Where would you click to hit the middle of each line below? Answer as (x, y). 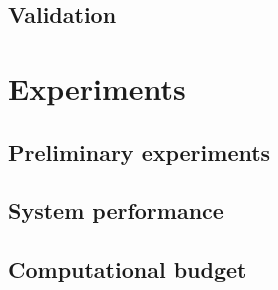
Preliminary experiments (139, 151)
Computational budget (127, 269)
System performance (116, 210)
